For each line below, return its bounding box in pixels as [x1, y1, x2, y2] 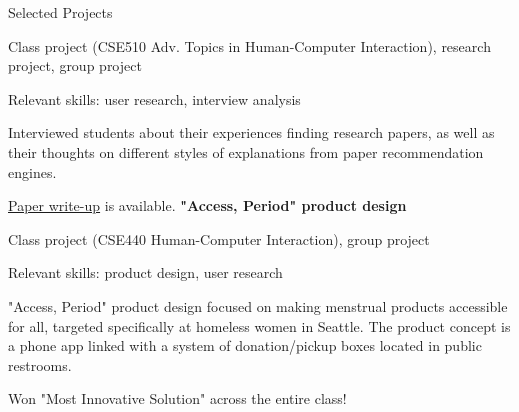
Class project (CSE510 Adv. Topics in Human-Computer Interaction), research [8, 35, 491, 56]
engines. [8, 161, 57, 182]
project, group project [8, 55, 142, 76]
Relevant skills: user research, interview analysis [8, 88, 301, 109]
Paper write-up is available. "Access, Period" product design [8, 195, 407, 216]
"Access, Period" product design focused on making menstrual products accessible [8, 295, 508, 316]
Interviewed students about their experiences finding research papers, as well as [8, 122, 495, 143]
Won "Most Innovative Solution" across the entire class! [8, 388, 347, 409]
